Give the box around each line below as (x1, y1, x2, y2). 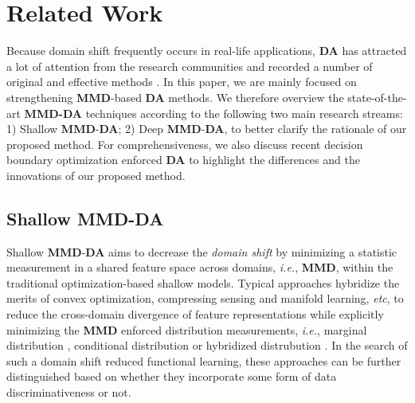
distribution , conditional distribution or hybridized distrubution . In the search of (6, 337, 408, 354)
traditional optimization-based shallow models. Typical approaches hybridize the (6, 274, 400, 291)
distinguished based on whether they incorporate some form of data (6, 368, 337, 385)
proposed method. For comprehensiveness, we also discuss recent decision (6, 135, 363, 152)
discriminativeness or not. (6, 384, 131, 401)
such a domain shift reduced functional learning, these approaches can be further (6, 352, 401, 369)
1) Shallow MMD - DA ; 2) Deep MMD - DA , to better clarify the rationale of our (6, 120, 407, 137)
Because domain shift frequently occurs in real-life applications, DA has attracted (6, 42, 407, 59)
